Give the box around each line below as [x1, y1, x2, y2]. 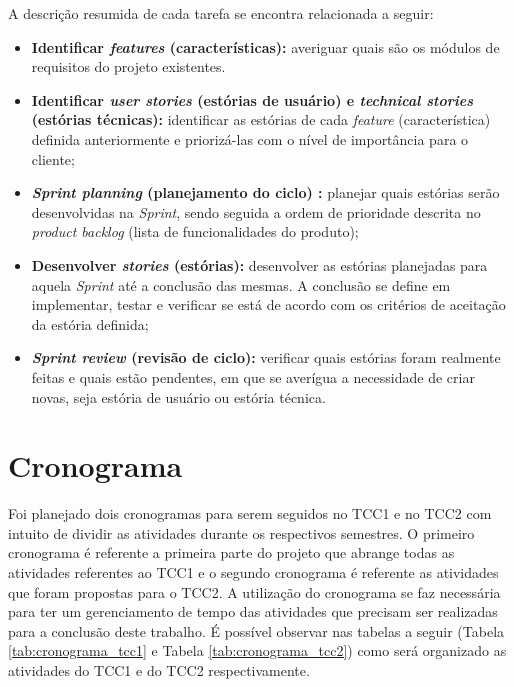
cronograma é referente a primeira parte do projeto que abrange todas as [8, 542, 455, 563]
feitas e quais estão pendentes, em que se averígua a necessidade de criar [31, 366, 475, 387]
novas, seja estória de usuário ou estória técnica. [31, 386, 326, 407]
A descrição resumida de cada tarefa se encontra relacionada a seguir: [8, 3, 434, 23]
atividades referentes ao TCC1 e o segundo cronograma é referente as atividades [8, 562, 499, 582]
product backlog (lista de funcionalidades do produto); [31, 221, 359, 242]
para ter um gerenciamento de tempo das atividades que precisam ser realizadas [8, 601, 498, 622]
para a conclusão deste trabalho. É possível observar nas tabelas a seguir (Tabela [8, 620, 505, 641]
